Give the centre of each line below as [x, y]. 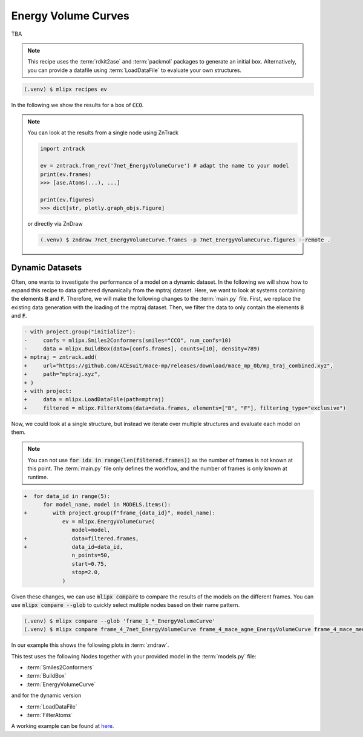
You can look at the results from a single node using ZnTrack [103, 133]
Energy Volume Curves [70, 16]
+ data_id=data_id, [74, 547]
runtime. [38, 477]
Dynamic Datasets [47, 267]
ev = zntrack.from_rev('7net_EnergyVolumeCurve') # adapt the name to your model [165, 166]
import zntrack [63, 149]
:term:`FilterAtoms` [49, 715]
